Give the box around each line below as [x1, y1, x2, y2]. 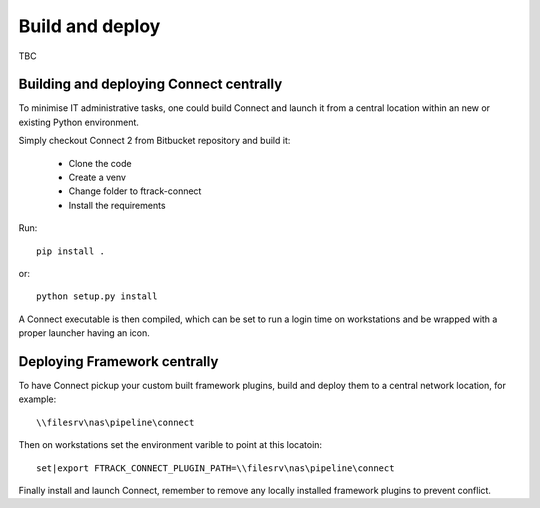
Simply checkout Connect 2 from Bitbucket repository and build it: [18, 135, 291, 147]
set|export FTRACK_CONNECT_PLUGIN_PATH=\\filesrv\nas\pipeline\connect [36, 462, 395, 474]
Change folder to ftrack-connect [68, 185, 202, 197]
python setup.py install [36, 291, 158, 302]
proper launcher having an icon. [18, 327, 150, 339]
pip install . [36, 245, 105, 257]
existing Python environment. [18, 116, 140, 128]
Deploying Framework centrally [18, 353, 219, 370]
